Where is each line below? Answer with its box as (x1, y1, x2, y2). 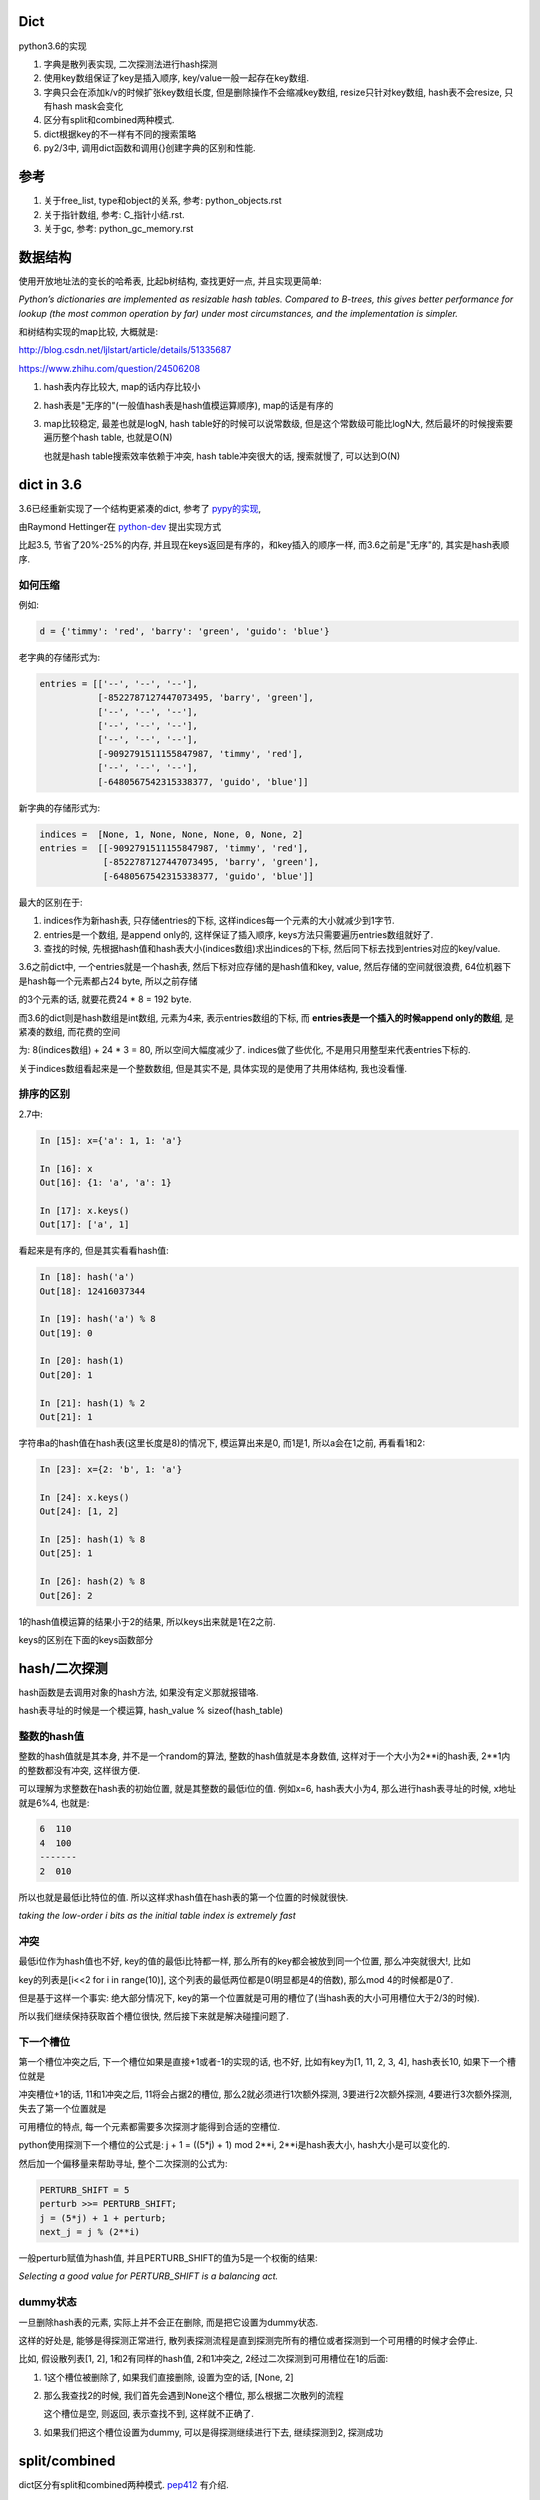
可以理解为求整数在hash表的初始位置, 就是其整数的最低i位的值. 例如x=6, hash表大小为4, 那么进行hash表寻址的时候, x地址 (18, 1783, 517, 1795)
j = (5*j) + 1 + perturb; (39, 2212, 167, 2224)
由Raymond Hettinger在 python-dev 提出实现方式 (18, 521, 222, 533)
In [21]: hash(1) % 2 (39, 1397, 146, 1409)
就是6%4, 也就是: (18, 1796, 90, 1809)
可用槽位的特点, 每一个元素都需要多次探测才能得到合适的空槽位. (18, 2121, 281, 2133)
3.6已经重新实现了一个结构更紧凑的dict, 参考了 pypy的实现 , (18, 502, 262, 514)
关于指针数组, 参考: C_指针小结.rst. (43, 208, 185, 220)
